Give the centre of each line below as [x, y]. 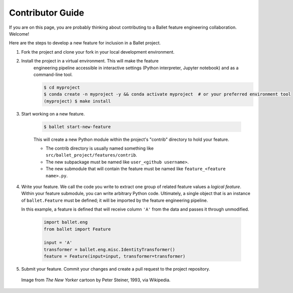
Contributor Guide [47, 13]
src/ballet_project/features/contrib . [92, 155]
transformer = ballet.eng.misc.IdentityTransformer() [109, 249]
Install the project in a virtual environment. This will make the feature [90, 61]
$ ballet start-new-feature [77, 127]
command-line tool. [53, 74]
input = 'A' [58, 243]
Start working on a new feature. [53, 114]
